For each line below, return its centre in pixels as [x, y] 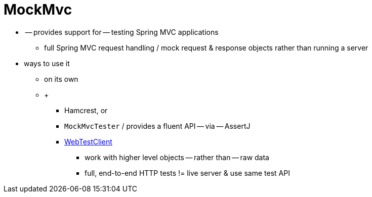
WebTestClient [88, 141]
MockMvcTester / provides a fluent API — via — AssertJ [157, 126]
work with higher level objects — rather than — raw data [177, 157]
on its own [61, 79]
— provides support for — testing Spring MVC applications [122, 32]
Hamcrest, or [86, 110]
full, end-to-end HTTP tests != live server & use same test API [187, 173]
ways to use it [47, 63]
